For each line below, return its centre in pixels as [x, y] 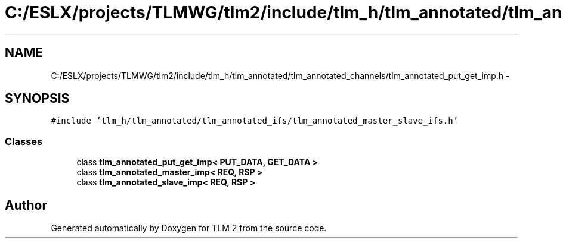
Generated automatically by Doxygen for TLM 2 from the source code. [189, 228]
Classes [24, 141]
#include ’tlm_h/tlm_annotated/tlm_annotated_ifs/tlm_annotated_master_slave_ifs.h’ [255, 121]
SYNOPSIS [37, 99]
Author [26, 205]
